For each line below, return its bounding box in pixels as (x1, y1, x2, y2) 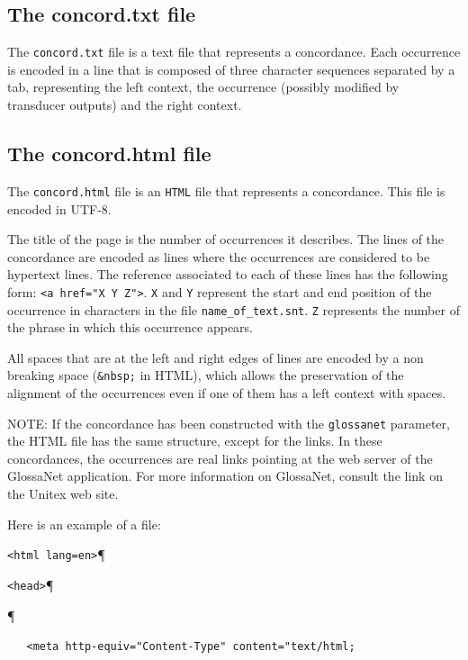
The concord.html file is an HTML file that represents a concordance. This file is (7, 181, 445, 200)
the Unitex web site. (7, 484, 119, 503)
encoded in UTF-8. (7, 199, 112, 218)
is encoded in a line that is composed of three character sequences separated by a (7, 59, 455, 78)
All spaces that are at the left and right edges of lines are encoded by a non (7, 348, 424, 366)
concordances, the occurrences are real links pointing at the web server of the (7, 448, 433, 467)
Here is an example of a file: (7, 514, 161, 533)
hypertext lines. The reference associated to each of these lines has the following (7, 265, 448, 284)
